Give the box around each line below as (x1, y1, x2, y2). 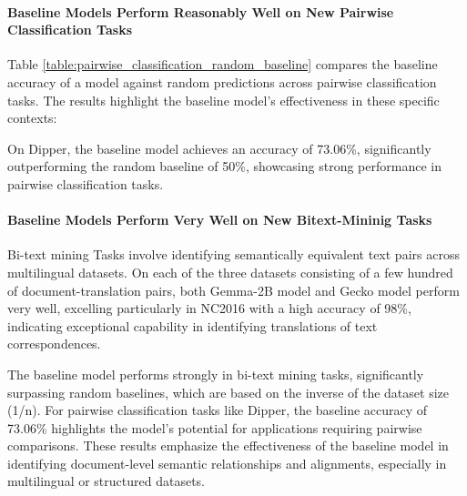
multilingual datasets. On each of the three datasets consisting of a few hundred (7, 262, 453, 281)
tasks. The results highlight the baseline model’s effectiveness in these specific (7, 90, 440, 109)
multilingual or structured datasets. (7, 471, 205, 491)
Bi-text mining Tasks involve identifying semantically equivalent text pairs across (7, 245, 460, 264)
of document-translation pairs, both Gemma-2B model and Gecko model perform (7, 280, 460, 299)
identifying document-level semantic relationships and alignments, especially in (7, 453, 447, 472)
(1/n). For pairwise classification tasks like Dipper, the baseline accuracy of (7, 400, 428, 420)
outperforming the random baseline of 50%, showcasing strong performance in (7, 157, 442, 176)
